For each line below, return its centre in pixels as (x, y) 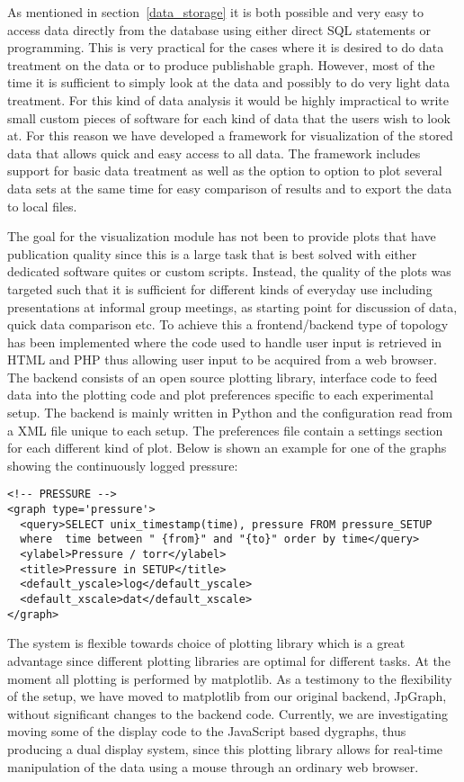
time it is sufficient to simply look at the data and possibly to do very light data (228, 82)
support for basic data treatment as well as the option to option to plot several (225, 171)
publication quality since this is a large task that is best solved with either (212, 253)
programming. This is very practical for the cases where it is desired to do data (226, 47)
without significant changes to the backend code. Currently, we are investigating (228, 713)
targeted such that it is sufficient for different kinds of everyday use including (220, 288)
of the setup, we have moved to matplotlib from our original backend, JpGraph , (227, 696)
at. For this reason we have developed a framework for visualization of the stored (230, 135)
